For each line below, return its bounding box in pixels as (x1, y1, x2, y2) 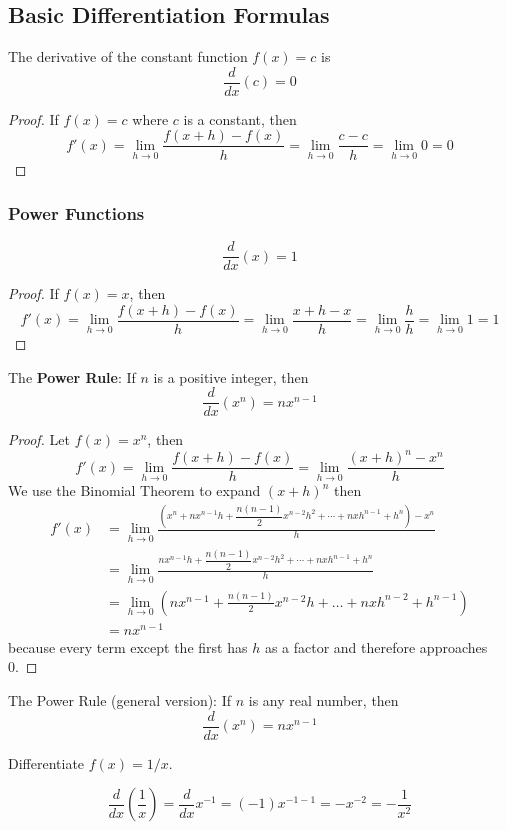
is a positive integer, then (153, 366, 309, 387)
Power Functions (8, 201, 145, 226)
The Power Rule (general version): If (8, 690, 232, 711)
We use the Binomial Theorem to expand (8, 480, 261, 501)
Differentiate (8, 752, 85, 773)
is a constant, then (183, 108, 297, 129)
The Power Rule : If (8, 366, 136, 387)
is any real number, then (248, 690, 399, 711)
